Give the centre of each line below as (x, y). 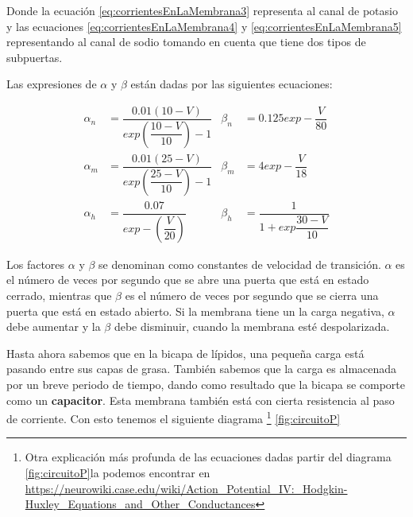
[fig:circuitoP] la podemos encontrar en (118, 472)
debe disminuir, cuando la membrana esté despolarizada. (252, 327)
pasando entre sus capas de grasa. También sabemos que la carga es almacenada (202, 369)
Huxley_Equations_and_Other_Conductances (140, 504)
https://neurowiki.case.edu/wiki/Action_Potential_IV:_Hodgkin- (186, 488)
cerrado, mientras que (59, 295)
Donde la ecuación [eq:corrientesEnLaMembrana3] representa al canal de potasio (202, 10)
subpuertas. (35, 57)
